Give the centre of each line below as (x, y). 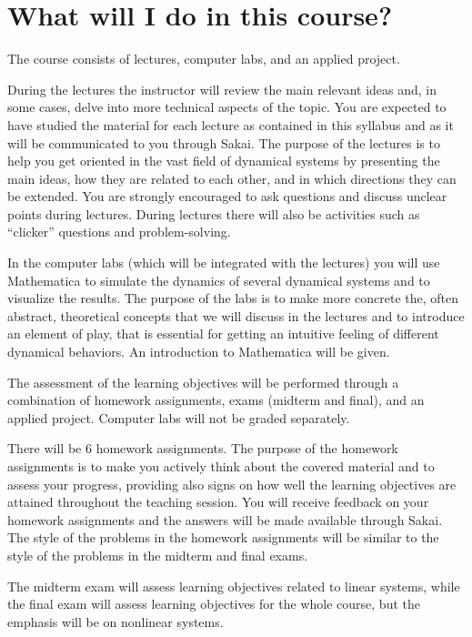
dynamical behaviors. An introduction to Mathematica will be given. (199, 352)
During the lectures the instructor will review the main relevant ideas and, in (222, 89)
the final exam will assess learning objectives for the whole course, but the (214, 604)
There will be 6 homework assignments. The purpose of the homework (203, 448)
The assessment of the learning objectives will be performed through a (203, 382)
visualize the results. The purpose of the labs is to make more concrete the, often (233, 298)
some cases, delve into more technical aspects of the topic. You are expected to (227, 107)
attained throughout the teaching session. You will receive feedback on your (218, 502)
